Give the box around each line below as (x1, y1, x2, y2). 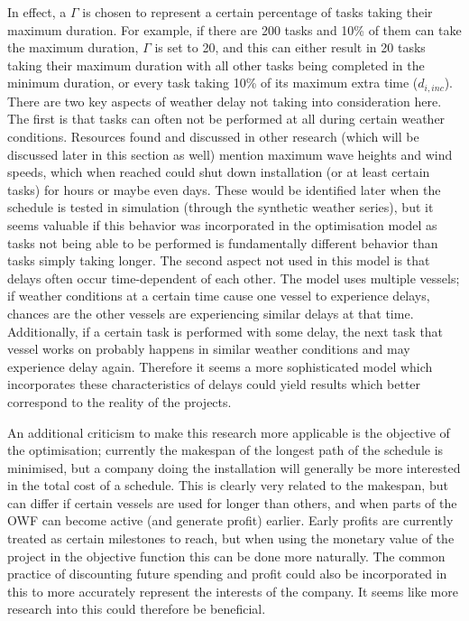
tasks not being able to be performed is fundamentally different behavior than (7, 233, 438, 252)
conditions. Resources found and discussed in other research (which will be (7, 127, 419, 146)
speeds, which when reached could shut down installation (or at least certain (7, 162, 430, 181)
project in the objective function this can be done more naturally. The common (7, 546, 446, 565)
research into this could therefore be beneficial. (7, 599, 266, 618)
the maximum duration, (7, 38, 139, 57)
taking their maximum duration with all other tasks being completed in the (7, 55, 425, 74)
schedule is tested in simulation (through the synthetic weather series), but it (7, 198, 434, 217)
